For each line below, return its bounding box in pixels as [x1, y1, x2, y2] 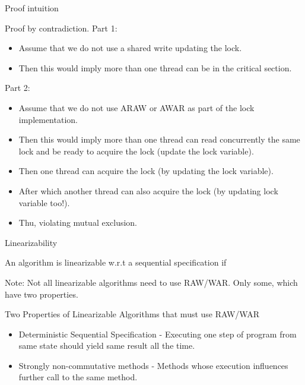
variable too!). [18, 196, 70, 209]
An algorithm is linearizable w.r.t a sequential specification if [5, 256, 227, 269]
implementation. [18, 113, 78, 125]
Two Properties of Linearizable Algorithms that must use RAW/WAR [5, 308, 260, 320]
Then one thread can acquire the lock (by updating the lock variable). [18, 165, 274, 177]
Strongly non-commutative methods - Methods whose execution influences [18, 359, 288, 371]
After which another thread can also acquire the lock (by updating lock [18, 184, 278, 197]
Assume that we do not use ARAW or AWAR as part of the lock [18, 101, 255, 113]
